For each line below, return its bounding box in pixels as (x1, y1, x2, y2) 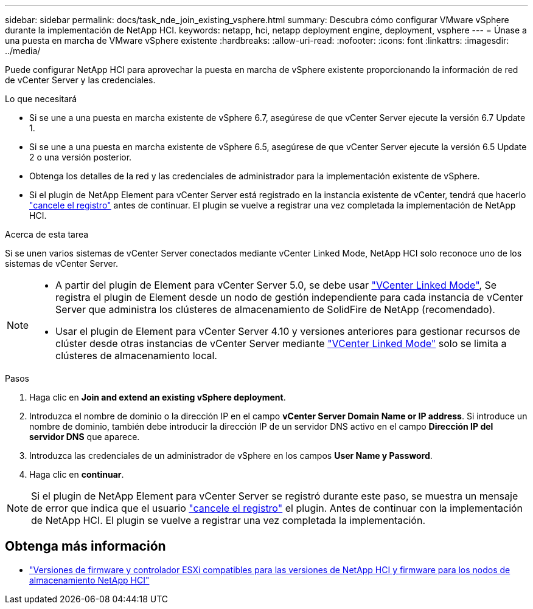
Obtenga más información (5, 538, 166, 554)
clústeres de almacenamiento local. (55, 349, 217, 362)
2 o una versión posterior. (29, 152, 132, 162)
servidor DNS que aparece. (29, 432, 140, 442)
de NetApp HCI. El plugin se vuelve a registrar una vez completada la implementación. (31, 514, 426, 526)
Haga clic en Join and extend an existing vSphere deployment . (29, 392, 286, 402)
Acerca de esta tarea (5, 229, 89, 239)
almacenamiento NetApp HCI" (29, 574, 150, 585)
